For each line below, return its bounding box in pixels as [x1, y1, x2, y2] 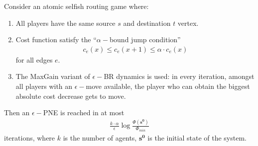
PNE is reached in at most [43, 107, 125, 118]
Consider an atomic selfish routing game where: [4, 1, 149, 11]
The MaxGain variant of [15, 71, 90, 81]
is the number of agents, [63, 132, 137, 143]
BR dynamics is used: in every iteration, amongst [104, 71, 255, 81]
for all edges [15, 54, 53, 65]
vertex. [177, 17, 199, 28]
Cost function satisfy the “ [15, 34, 97, 45]
